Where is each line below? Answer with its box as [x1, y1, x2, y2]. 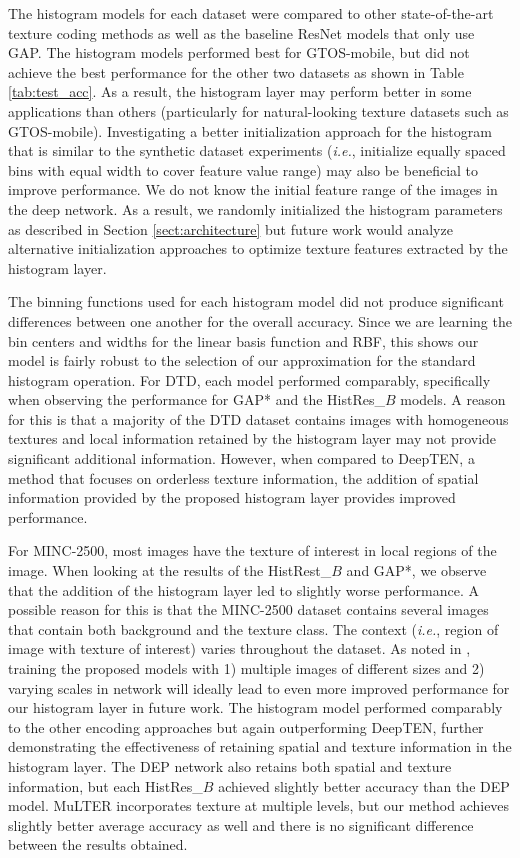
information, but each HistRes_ [8, 775, 203, 796]
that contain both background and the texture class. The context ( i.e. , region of [8, 618, 499, 639]
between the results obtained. [8, 834, 188, 855]
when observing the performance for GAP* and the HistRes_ [8, 389, 385, 410]
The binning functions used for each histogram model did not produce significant [8, 291, 504, 312]
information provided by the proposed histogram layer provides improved [8, 487, 456, 508]
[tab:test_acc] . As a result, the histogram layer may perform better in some [8, 81, 472, 102]
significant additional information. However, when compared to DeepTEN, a [8, 448, 475, 469]
